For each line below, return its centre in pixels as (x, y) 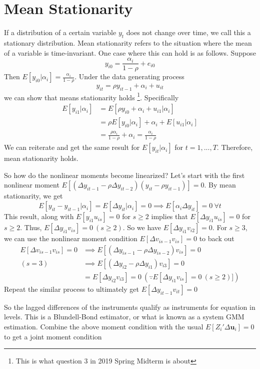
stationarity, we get (33, 196)
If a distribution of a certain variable (60, 32)
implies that (169, 216)
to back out (217, 238)
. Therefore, (235, 147)
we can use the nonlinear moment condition (71, 238)
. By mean (220, 185)
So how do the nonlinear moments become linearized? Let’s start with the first (124, 175)
